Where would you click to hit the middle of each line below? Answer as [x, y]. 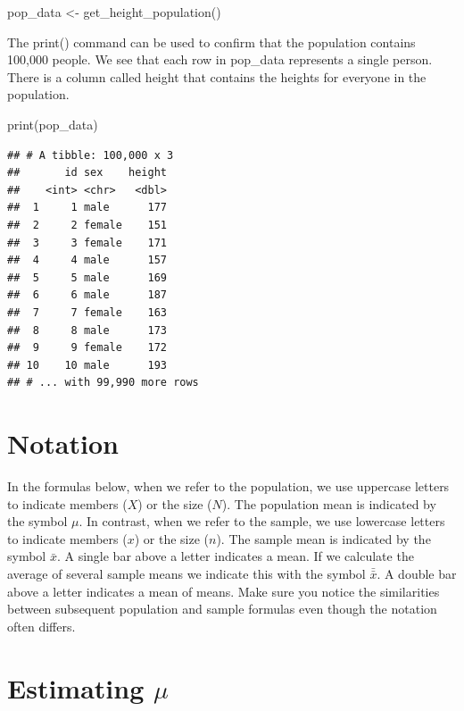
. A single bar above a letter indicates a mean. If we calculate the [235, 556]
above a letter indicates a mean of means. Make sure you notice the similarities [224, 591]
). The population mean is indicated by [329, 503]
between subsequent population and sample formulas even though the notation [222, 609]
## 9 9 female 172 [87, 348]
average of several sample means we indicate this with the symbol [186, 573]
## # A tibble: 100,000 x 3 [91, 155]
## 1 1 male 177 [87, 208]
